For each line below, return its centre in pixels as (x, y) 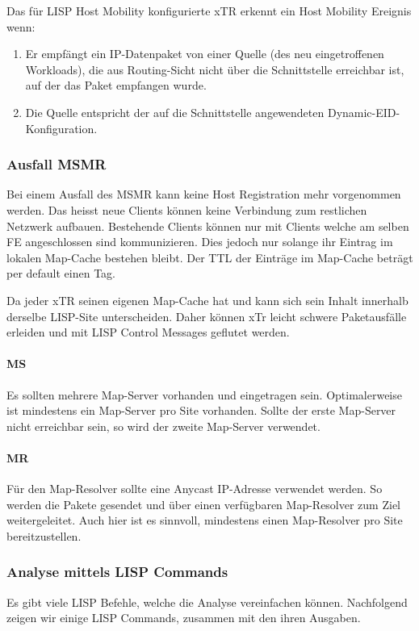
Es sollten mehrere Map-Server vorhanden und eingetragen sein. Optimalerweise (204, 394)
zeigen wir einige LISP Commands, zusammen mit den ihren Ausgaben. (184, 618)
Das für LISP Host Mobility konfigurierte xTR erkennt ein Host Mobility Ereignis (209, 10)
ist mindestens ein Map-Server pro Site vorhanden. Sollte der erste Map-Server (201, 410)
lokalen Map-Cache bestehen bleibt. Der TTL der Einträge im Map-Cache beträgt (210, 257)
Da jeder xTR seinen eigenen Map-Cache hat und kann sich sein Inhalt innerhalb (207, 300)
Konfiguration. (61, 128)
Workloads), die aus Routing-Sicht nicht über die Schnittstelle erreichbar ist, (215, 69)
